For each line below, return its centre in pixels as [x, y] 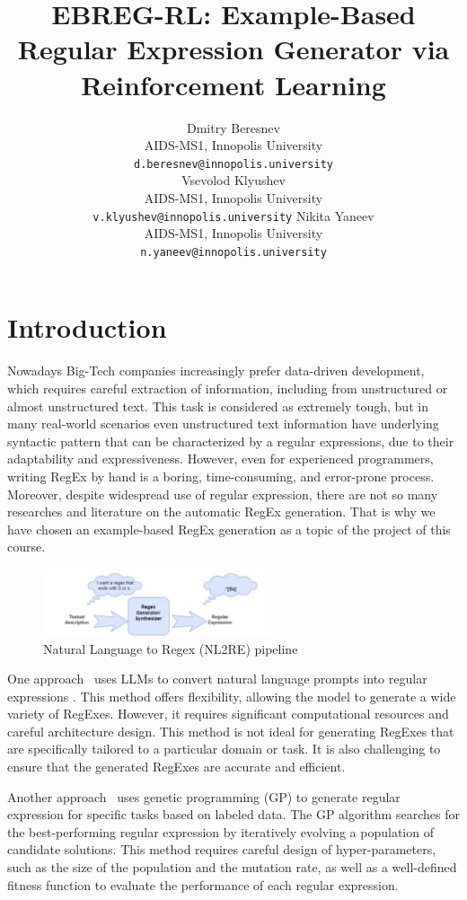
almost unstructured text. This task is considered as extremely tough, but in [218, 406]
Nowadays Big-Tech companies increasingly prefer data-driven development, [216, 371]
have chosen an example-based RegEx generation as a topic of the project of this [229, 529]
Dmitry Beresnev [233, 127]
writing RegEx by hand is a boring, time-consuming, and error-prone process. [221, 476]
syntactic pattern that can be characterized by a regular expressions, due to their [231, 441]
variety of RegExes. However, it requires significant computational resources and [228, 714]
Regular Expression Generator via [233, 49]
